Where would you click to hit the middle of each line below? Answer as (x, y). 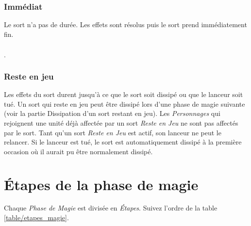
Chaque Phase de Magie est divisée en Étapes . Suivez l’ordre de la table (111, 208)
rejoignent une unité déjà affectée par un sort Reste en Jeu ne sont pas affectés (121, 122)
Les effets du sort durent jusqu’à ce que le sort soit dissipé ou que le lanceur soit (124, 94)
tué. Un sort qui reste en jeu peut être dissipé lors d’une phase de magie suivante (125, 104)
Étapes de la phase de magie (101, 185)
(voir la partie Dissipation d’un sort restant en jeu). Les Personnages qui (112, 113)
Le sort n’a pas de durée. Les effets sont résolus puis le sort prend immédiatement (125, 24)
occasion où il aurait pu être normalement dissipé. (78, 151)
